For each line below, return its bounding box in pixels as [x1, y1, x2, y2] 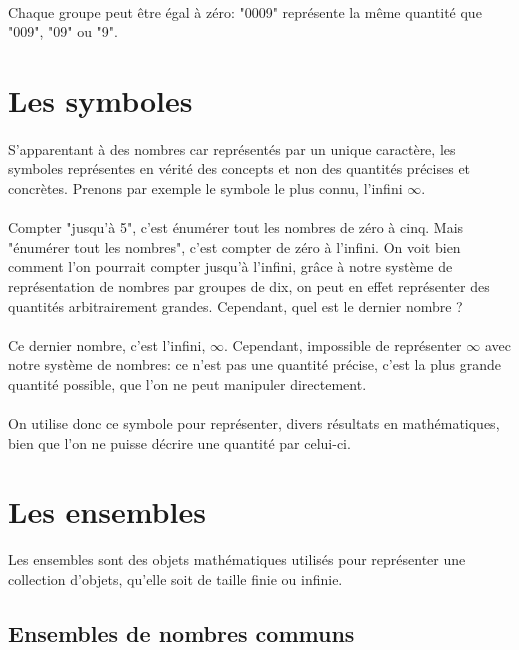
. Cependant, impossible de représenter [224, 334, 462, 355]
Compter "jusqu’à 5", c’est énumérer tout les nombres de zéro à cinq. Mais [8, 217, 464, 238]
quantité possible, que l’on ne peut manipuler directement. [8, 373, 367, 394]
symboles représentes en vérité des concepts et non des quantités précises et [8, 158, 471, 179]
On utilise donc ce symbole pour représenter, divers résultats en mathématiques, [8, 413, 500, 434]
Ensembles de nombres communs [8, 617, 355, 648]
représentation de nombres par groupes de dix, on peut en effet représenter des [8, 275, 490, 296]
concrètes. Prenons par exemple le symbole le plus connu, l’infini [8, 177, 403, 198]
